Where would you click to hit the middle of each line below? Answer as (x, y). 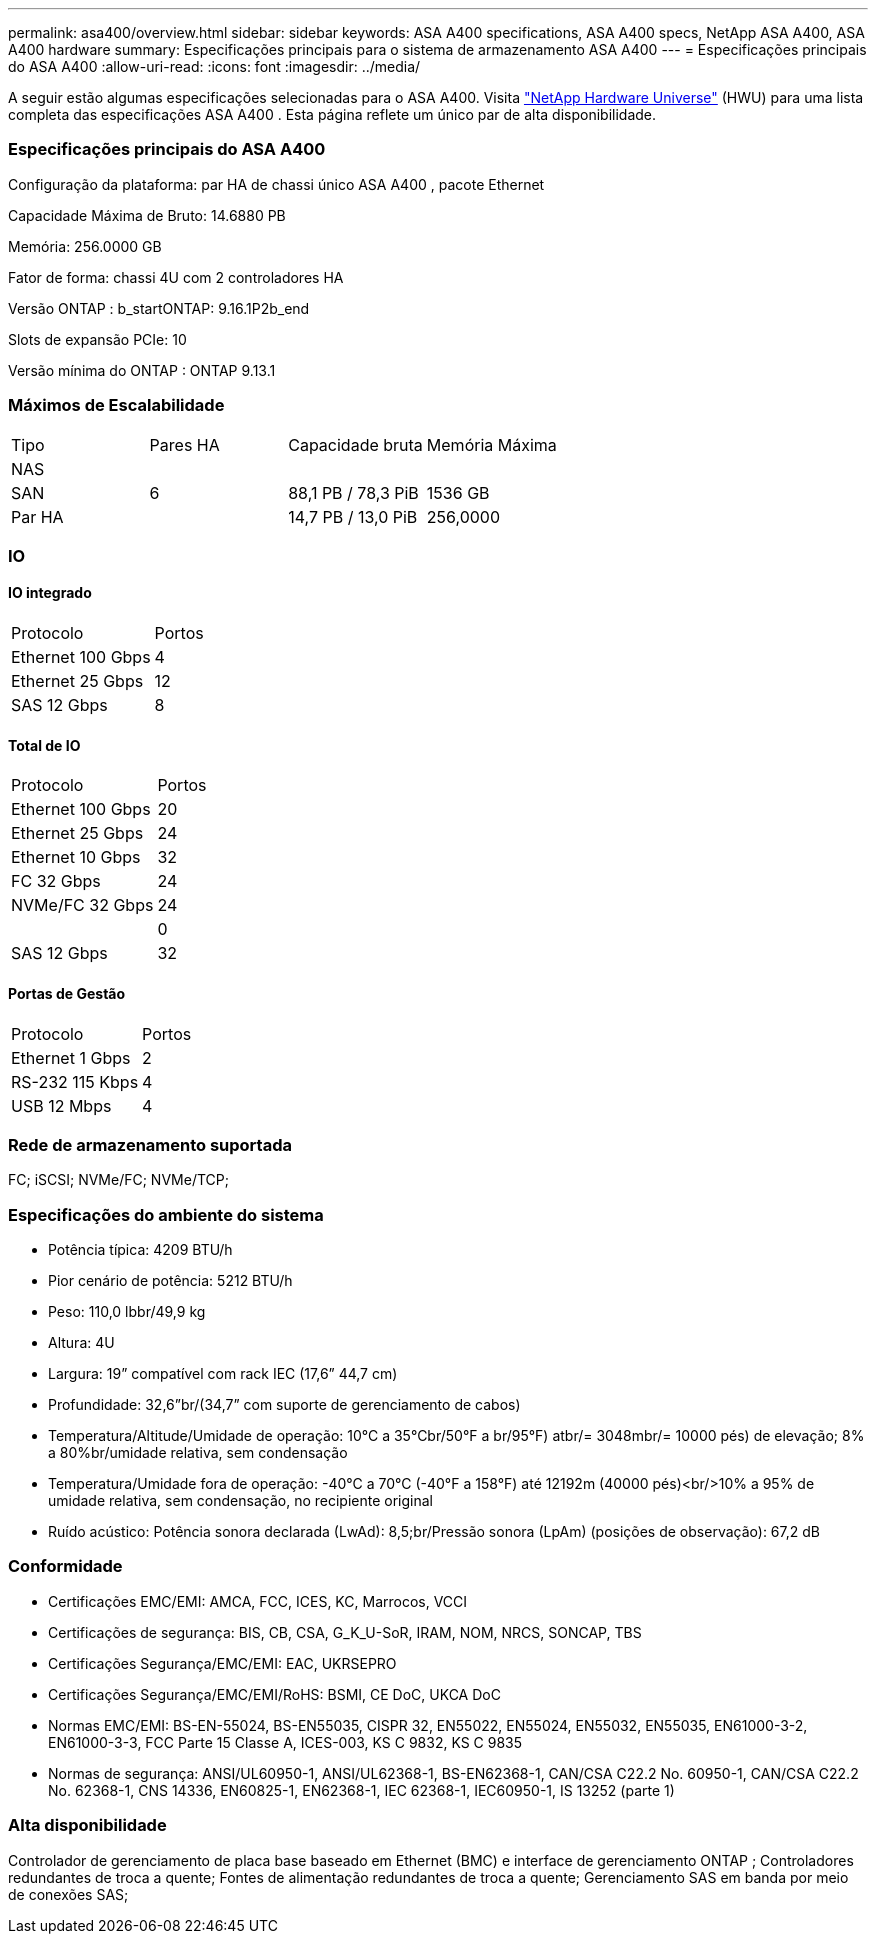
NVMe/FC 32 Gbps (82, 905)
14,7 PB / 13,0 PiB (353, 516)
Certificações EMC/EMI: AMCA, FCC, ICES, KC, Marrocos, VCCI (258, 1601)
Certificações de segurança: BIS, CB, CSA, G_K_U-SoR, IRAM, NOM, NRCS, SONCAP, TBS (345, 1632)
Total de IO (44, 745)
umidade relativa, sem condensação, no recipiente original (240, 1501)
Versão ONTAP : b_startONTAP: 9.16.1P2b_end (159, 308)
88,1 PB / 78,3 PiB (353, 492)
